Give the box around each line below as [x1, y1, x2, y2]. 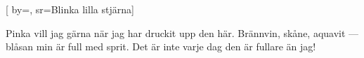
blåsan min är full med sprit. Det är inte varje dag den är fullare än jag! [6, 39, 316, 54]
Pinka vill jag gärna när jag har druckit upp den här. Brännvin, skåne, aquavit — [6, 25, 359, 40]
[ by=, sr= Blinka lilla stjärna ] [6, 2, 134, 16]
